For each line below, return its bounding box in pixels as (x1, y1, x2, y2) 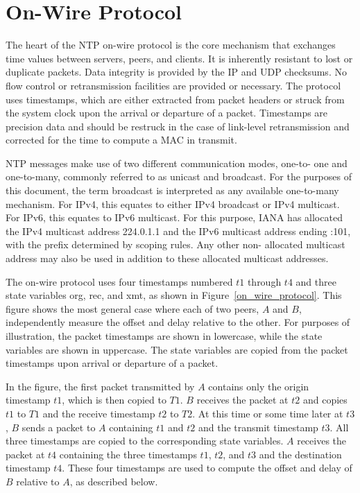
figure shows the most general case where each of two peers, (6, 301, 259, 315)
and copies (302, 392, 348, 407)
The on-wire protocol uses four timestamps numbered (6, 274, 233, 288)
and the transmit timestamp (198, 420, 318, 434)
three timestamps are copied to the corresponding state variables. (6, 433, 284, 448)
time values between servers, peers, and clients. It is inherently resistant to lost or (6, 51, 353, 65)
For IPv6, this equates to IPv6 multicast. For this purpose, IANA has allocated (6, 210, 343, 225)
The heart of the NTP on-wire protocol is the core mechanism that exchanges (6, 37, 336, 52)
